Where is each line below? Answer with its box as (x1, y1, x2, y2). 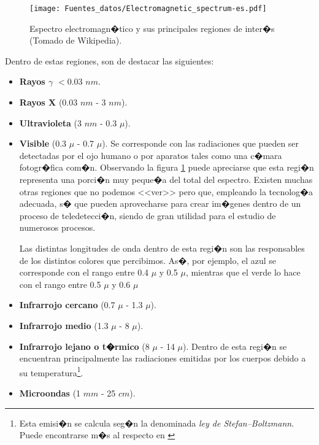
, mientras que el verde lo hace (185, 266, 301, 279)
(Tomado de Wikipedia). (29, 34, 122, 47)
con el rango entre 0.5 (19, 277, 101, 290)
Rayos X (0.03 (19, 96, 78, 109)
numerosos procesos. (19, 221, 96, 234)
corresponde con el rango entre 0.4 (19, 266, 149, 279)
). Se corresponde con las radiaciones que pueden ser (102, 137, 299, 150)
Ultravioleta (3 (19, 116, 82, 129)
